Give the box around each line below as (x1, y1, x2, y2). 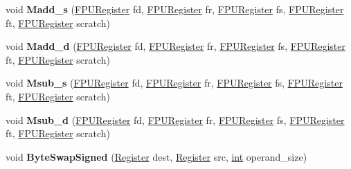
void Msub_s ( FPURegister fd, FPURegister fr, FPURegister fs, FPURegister (6, 75, 343, 90)
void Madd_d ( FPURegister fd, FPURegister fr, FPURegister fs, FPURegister (6, 39, 345, 53)
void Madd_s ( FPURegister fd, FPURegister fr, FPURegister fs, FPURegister (6, 2, 344, 16)
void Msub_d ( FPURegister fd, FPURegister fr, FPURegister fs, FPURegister (6, 112, 345, 127)
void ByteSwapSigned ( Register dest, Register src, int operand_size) (6, 149, 307, 163)
